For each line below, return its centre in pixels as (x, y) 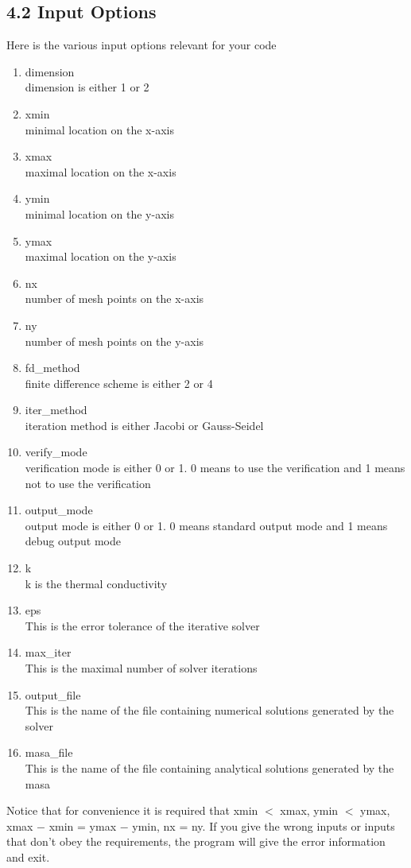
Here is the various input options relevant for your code (142, 45)
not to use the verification (88, 483)
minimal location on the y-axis (99, 213)
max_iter (48, 652)
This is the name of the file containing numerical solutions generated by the (209, 710)
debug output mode (73, 541)
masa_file (49, 752)
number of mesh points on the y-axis (114, 341)
